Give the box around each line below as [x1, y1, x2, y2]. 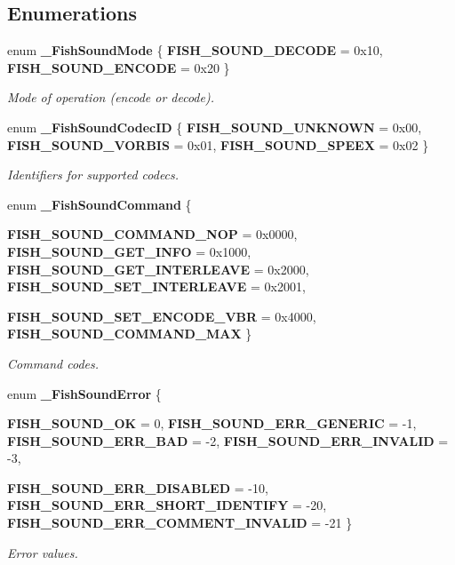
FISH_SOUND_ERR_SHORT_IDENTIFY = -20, [7, 496, 327, 514]
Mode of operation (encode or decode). [7, 88, 214, 107]
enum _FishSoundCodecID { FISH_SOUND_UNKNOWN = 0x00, [7, 117, 422, 136]
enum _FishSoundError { [7, 384, 162, 402]
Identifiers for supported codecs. [7, 165, 180, 184]
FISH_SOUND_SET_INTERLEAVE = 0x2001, [7, 277, 306, 296]
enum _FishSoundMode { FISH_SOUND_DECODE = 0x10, [7, 41, 383, 60]
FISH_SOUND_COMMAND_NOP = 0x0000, [7, 225, 298, 243]
